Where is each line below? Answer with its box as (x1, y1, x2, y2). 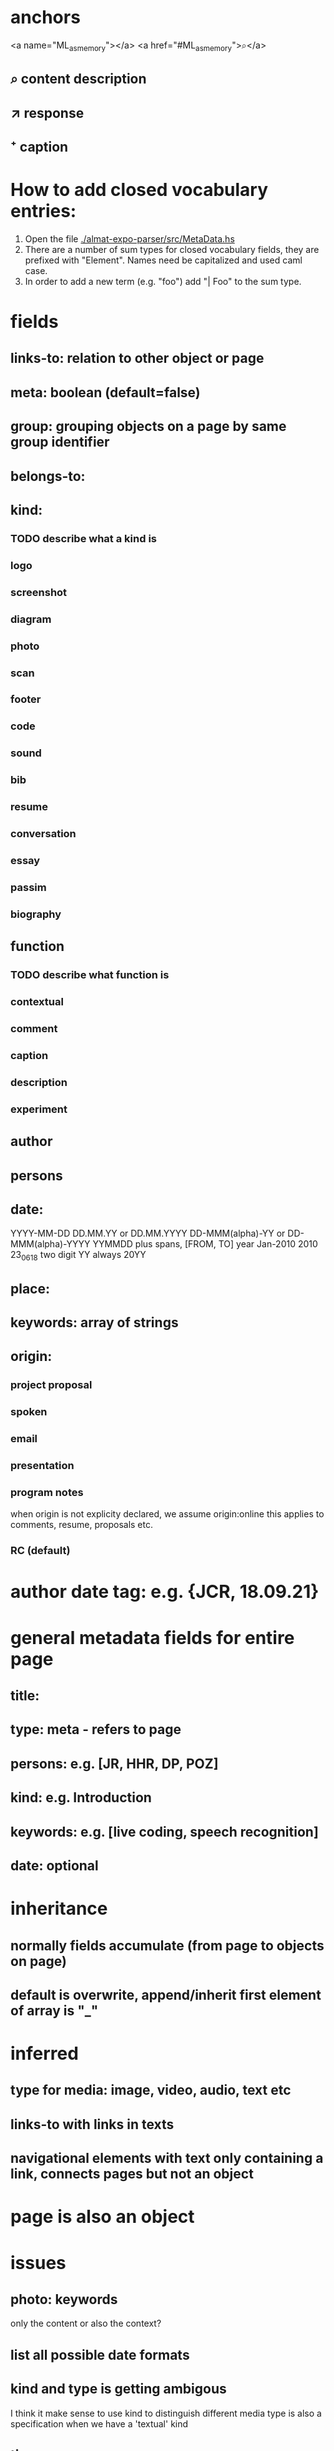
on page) (10, 1952, 67, 1970)
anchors (10, 6, 81, 29)
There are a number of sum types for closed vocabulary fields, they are (24, 243, 320, 255)
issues (10, 2251, 67, 2274)
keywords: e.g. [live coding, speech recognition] (10, 1823, 319, 1840)
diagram (10, 612, 52, 626)
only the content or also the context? (10, 2317, 162, 2330)
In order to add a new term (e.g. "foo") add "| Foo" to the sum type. (24, 275, 302, 287)
